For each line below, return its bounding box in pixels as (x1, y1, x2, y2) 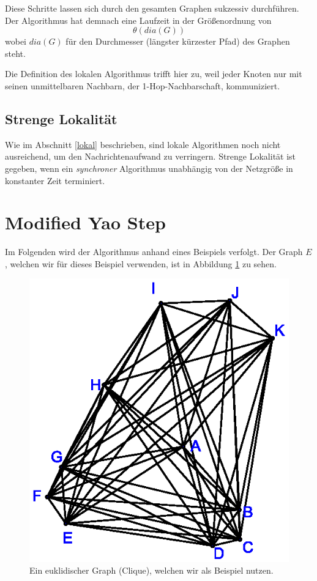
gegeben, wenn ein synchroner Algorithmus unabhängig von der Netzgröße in (5, 161, 293, 174)
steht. (5, 46, 26, 59)
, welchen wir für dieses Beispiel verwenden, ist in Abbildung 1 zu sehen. (5, 257, 277, 270)
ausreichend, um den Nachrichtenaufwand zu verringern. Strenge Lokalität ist (5, 150, 296, 163)
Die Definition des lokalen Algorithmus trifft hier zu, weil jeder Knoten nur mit (5, 67, 302, 80)
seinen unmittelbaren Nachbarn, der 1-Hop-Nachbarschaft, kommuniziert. (5, 79, 280, 92)
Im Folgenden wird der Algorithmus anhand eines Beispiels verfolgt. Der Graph (5, 245, 303, 258)
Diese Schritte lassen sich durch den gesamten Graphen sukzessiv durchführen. (5, 2, 299, 14)
